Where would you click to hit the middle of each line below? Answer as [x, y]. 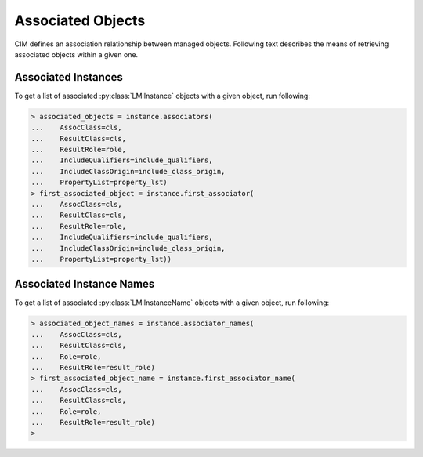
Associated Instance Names [85, 284]
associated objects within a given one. [76, 54]
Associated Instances [69, 77]
